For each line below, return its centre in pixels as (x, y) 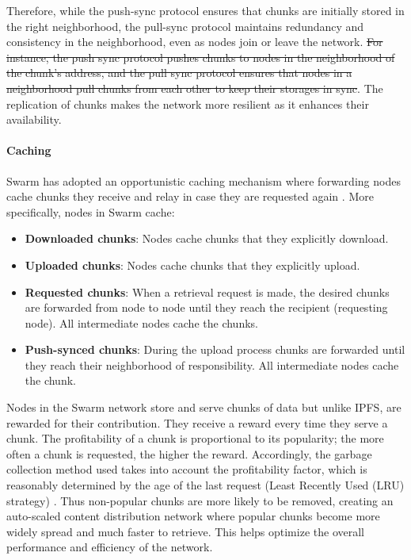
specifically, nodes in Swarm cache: (91, 211)
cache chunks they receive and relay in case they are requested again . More (190, 196)
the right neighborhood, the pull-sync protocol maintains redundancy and (185, 26)
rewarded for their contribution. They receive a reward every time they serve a (197, 422)
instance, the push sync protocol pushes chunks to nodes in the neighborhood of (201, 57)
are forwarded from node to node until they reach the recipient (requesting (206, 307)
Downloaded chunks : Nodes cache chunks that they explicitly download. (207, 238)
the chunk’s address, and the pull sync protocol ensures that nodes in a (179, 73)
